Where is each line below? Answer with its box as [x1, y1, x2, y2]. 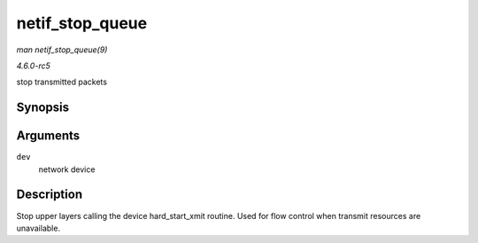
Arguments [16, 129, 81, 144]
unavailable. [16, 223, 61, 233]
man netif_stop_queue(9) [16, 44, 108, 55]
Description [16, 187, 83, 202]
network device [38, 164, 96, 175]
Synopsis [16, 100, 70, 115]
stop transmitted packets [16, 76, 108, 88]
